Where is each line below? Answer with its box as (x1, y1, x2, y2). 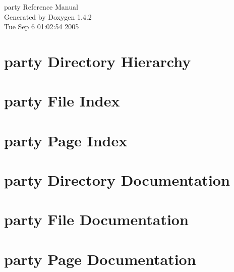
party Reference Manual (4, 2, 78, 12)
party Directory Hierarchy (4, 50, 191, 71)
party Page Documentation (4, 248, 196, 269)
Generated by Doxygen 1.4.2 (4, 11, 92, 22)
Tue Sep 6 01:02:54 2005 (4, 21, 79, 32)
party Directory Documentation (4, 170, 230, 190)
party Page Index (4, 130, 128, 150)
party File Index (4, 90, 120, 111)
